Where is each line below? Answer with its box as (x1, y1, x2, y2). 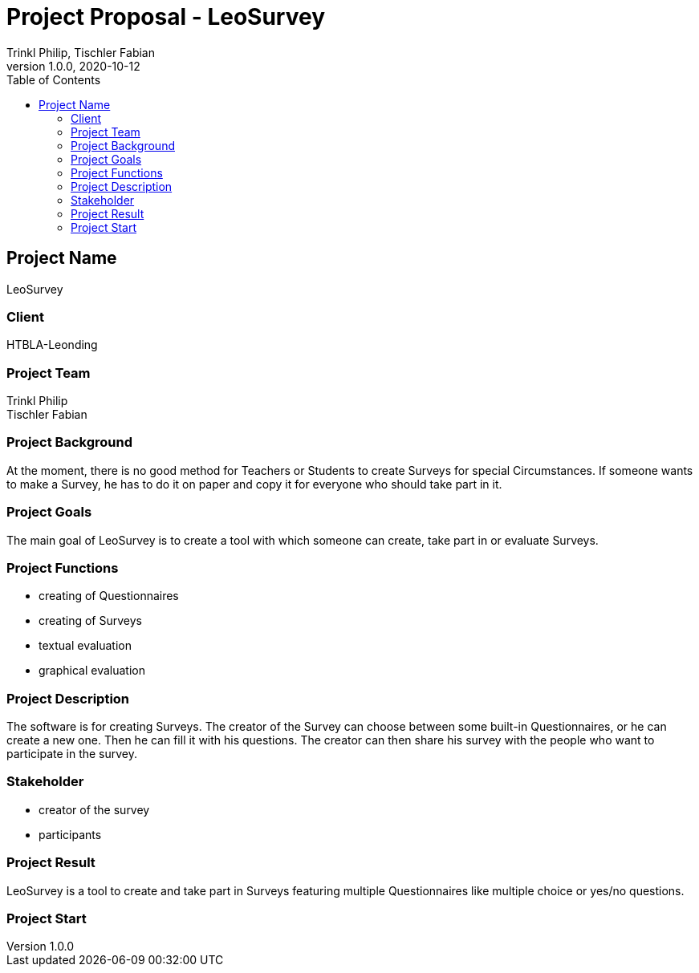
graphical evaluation (39, 663, 145, 678)
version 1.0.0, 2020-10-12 (6, 59, 140, 73)
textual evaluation (39, 639, 132, 653)
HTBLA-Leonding (6, 338, 98, 352)
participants (39, 827, 102, 841)
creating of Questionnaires (39, 589, 179, 603)
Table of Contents (6, 72, 101, 87)
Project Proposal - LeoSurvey (6, 3, 326, 30)
